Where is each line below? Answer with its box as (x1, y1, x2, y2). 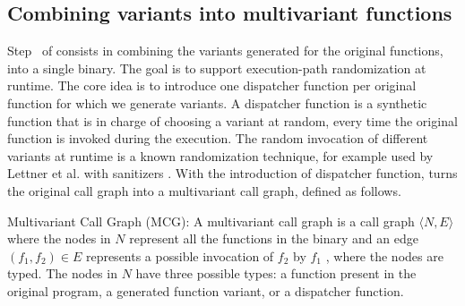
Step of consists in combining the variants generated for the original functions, (7, 41, 443, 60)
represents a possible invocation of (85, 246, 274, 265)
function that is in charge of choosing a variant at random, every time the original (7, 111, 458, 130)
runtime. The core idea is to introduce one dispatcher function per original (7, 76, 417, 95)
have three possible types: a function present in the (135, 264, 417, 283)
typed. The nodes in (7, 264, 117, 283)
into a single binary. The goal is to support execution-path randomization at (7, 58, 426, 77)
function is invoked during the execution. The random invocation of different (7, 129, 428, 148)
